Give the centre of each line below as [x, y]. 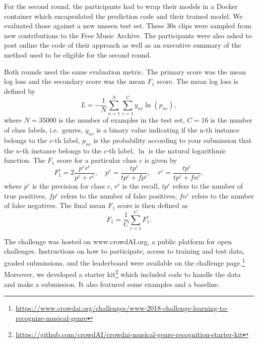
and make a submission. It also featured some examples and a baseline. [112, 284]
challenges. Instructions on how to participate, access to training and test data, [124, 251]
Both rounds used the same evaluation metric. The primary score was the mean [125, 71]
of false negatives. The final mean [55, 205]
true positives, [26, 195]
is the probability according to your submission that [173, 140]
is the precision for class [69, 185]
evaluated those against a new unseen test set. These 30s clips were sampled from [128, 26]
